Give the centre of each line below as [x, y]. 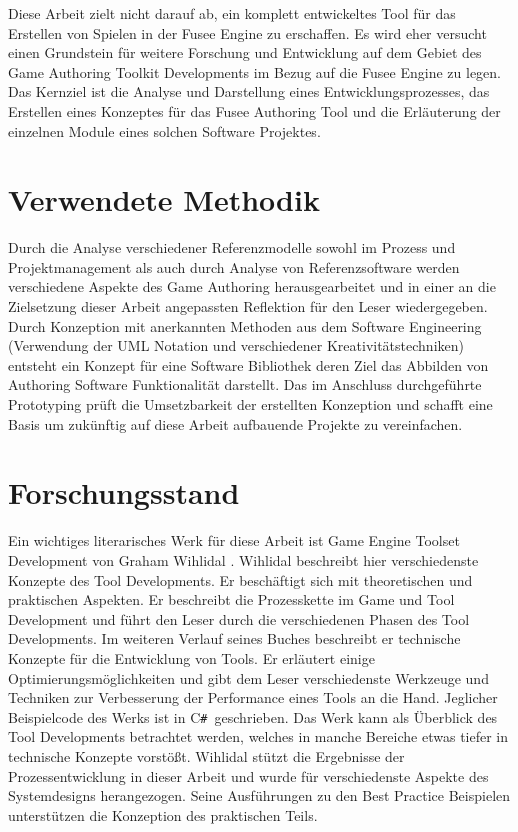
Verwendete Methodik [164, 199]
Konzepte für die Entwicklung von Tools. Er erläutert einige [191, 657]
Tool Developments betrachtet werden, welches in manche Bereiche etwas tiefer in [258, 736]
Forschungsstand [124, 492]
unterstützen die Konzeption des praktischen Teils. [163, 814]
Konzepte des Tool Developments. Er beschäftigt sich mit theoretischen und [240, 579]
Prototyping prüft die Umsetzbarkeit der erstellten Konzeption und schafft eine [250, 404]
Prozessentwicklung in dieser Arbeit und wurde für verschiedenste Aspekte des [248, 775]
